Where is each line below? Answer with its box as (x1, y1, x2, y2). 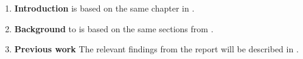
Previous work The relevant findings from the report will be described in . (14, 43, 299, 55)
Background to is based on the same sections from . (14, 22, 214, 35)
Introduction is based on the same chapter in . (14, 2, 195, 14)
